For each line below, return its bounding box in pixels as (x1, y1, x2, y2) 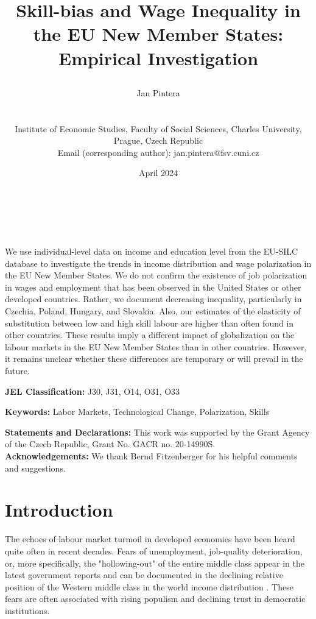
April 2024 (138, 166, 178, 179)
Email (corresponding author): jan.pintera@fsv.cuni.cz (57, 146, 259, 158)
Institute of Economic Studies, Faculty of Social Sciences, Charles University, (15, 122, 302, 135)
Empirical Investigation (58, 45, 259, 70)
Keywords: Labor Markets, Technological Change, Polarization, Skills (5, 405, 270, 418)
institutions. (5, 604, 50, 617)
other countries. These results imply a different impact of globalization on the (5, 328, 295, 341)
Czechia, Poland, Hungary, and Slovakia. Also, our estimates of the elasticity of (5, 305, 301, 317)
